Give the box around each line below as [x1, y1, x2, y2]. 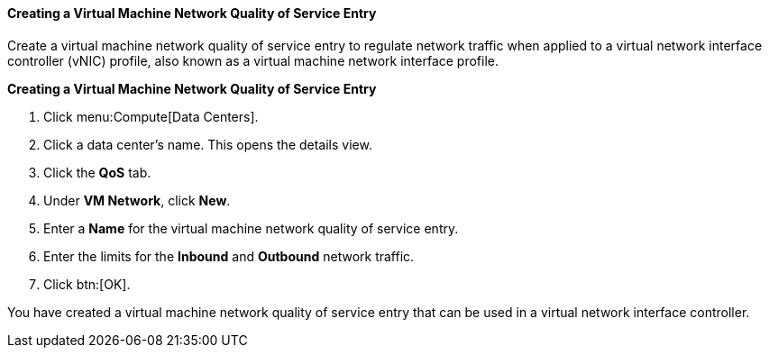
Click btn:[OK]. [43, 276, 131, 292]
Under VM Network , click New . [43, 192, 231, 208]
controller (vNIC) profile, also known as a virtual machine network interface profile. [7, 52, 499, 68]
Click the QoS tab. [43, 164, 151, 180]
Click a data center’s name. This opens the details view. [43, 136, 372, 152]
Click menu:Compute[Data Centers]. [43, 108, 259, 124]
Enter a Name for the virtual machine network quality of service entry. [43, 220, 459, 236]
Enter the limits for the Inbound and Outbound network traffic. [43, 248, 415, 264]
